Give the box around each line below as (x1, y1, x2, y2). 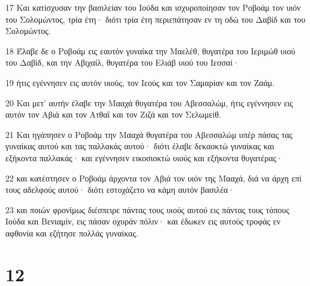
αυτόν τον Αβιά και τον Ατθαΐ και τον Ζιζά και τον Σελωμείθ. (5, 108, 221, 121)
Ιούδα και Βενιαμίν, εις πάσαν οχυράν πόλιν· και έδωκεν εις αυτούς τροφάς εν (5, 215, 281, 227)
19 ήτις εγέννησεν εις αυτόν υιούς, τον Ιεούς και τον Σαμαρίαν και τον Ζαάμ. (5, 76, 275, 88)
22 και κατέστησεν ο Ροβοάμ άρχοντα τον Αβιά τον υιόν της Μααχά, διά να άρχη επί (5, 171, 302, 184)
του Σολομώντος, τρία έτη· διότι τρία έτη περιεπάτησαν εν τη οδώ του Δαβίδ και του (5, 13, 306, 25)
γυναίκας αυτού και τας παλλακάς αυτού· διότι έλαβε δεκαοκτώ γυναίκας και (5, 140, 274, 152)
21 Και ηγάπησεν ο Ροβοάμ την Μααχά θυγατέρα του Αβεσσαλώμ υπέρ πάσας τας (5, 128, 293, 140)
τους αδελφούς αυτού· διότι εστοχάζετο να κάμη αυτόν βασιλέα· (5, 183, 235, 196)
